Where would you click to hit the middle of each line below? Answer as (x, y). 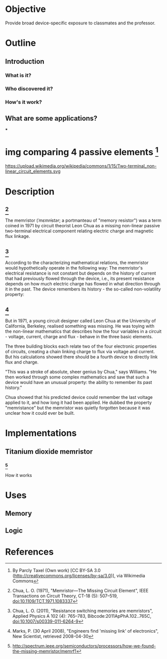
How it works (19, 475)
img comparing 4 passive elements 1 (82, 151)
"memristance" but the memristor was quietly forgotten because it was (78, 408)
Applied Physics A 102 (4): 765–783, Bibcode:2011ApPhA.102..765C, (82, 616)
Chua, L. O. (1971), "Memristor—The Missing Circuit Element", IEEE (81, 590)
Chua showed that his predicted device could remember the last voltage (79, 397)
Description (30, 191)
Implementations (41, 433)
